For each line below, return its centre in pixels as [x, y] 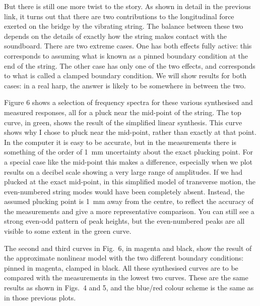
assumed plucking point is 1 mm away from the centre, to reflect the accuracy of [129, 201]
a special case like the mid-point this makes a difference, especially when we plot [128, 161]
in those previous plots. [40, 297]
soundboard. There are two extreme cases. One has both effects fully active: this [128, 46]
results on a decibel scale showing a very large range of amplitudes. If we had [123, 171]
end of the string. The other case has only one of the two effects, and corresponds [130, 65]
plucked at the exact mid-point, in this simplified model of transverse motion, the [130, 182]
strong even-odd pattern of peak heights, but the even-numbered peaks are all [124, 221]
